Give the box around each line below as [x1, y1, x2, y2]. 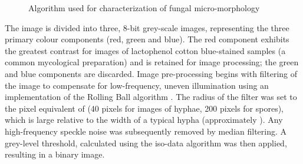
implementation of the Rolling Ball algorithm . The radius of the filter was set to [5, 91, 297, 103]
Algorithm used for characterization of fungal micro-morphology [28, 2, 260, 14]
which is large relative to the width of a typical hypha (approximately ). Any [5, 113, 283, 126]
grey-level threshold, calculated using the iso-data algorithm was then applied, [5, 136, 287, 149]
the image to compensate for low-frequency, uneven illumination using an [5, 79, 269, 91]
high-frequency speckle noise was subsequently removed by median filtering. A [5, 125, 287, 137]
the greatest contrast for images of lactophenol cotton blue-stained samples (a [5, 44, 286, 56]
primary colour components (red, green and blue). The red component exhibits [5, 33, 289, 45]
